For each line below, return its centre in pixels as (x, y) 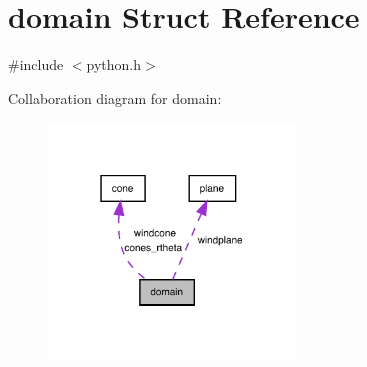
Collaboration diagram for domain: (115, 97)
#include (36, 64)
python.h (114, 64)
